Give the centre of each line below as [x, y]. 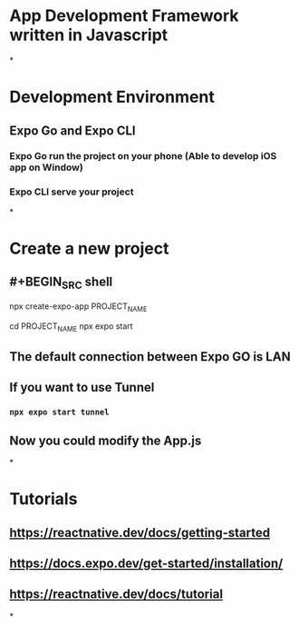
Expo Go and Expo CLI [72, 130]
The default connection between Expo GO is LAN [150, 357]
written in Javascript [89, 35]
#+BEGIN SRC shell [61, 283]
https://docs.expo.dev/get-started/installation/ [146, 563]
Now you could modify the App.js [106, 440]
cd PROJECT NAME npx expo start [71, 327]
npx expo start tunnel [59, 412]
